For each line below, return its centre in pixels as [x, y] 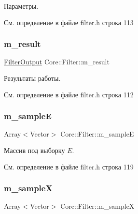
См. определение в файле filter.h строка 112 [69, 94]
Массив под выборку [34, 150]
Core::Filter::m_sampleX [97, 206]
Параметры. [21, 6]
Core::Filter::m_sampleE [97, 134]
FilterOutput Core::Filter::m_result [57, 62]
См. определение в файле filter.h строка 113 [69, 22]
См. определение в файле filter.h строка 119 [69, 166]
